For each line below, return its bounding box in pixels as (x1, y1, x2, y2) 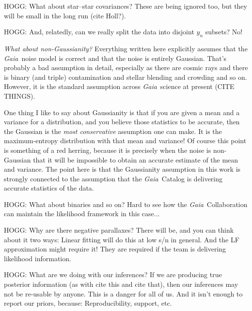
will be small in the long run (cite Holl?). (4, 10, 126, 20)
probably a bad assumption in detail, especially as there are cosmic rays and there (4, 62, 248, 73)
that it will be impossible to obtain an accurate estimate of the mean (33, 154, 238, 164)
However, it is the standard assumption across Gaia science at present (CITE (4, 81, 235, 91)
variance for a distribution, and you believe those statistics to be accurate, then (4, 117, 240, 127)
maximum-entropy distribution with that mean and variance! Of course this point (4, 135, 247, 146)
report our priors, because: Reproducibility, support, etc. (4, 298, 172, 308)
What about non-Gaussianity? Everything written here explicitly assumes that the (4, 43, 248, 53)
